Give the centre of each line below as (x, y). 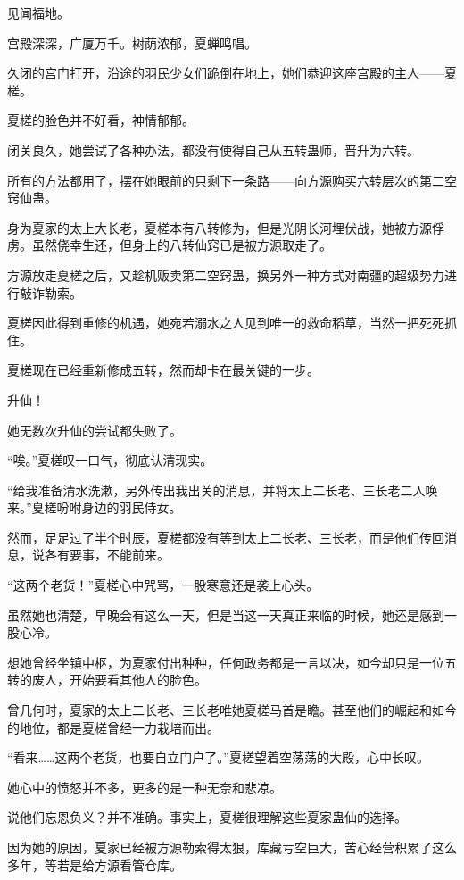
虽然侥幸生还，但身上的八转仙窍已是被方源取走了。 (182, 245)
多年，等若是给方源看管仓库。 (95, 864)
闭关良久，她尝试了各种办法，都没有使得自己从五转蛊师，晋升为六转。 (213, 149)
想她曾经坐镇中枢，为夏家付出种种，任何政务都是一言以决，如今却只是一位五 (232, 662)
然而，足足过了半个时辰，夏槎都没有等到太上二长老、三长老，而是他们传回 (226, 537)
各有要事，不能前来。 (107, 555)
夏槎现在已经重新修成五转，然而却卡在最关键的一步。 (163, 370)
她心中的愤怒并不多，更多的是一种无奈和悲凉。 (145, 787)
